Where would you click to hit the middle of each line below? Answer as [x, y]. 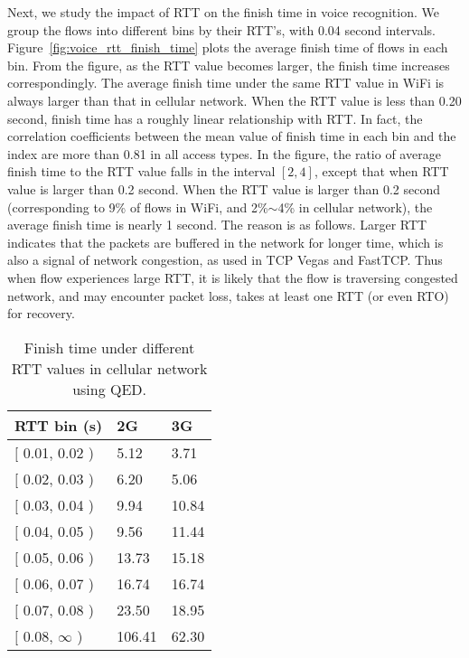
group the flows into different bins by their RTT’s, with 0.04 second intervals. [222, 29]
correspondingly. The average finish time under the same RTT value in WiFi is [226, 83]
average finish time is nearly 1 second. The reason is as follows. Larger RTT [217, 225]
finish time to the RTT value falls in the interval [141, 171]
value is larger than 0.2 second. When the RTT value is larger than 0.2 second [224, 188]
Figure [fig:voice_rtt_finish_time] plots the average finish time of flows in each [228, 47]
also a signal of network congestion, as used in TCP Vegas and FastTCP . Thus [225, 260]
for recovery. [41, 313]
